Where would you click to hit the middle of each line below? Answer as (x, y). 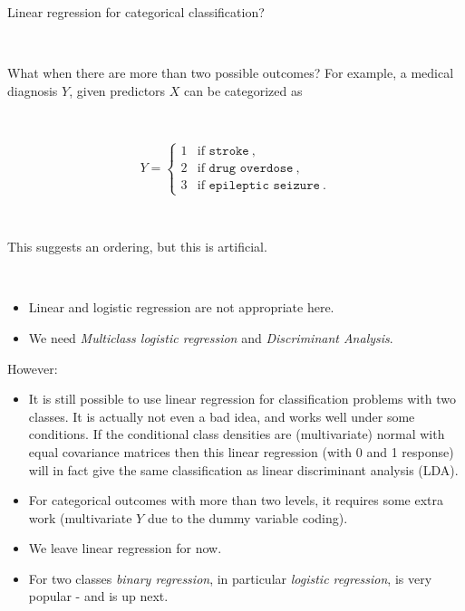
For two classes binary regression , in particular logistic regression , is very (230, 578)
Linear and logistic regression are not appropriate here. (181, 307)
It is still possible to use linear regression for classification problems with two (242, 399)
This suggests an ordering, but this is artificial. (137, 247)
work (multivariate (80, 517)
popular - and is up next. (98, 596)
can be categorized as (243, 90)
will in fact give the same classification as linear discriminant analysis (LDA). (243, 469)
